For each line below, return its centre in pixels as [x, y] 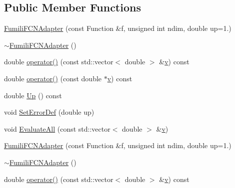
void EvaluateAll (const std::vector [57, 128]
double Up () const [33, 95]
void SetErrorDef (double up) [49, 112]
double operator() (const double [53, 78]
